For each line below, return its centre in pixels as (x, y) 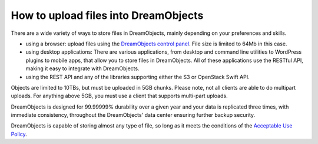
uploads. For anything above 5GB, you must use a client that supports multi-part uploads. (119, 96)
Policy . (19, 134)
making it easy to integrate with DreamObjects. (82, 68)
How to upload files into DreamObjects (107, 15)
